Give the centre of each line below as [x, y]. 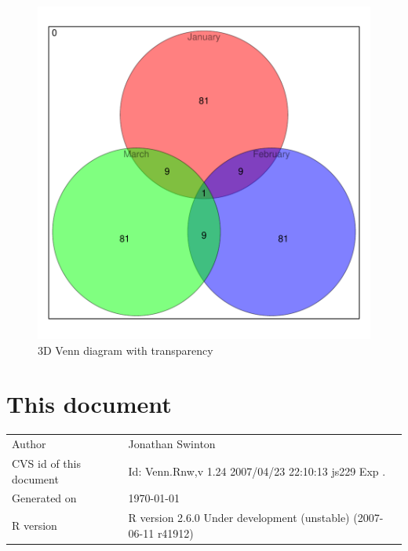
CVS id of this [46, 463]
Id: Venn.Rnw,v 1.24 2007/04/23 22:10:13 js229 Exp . [257, 471]
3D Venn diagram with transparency [126, 350]
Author [29, 444]
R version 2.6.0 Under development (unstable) [239, 518]
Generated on [44, 498]
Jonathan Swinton [172, 444]
